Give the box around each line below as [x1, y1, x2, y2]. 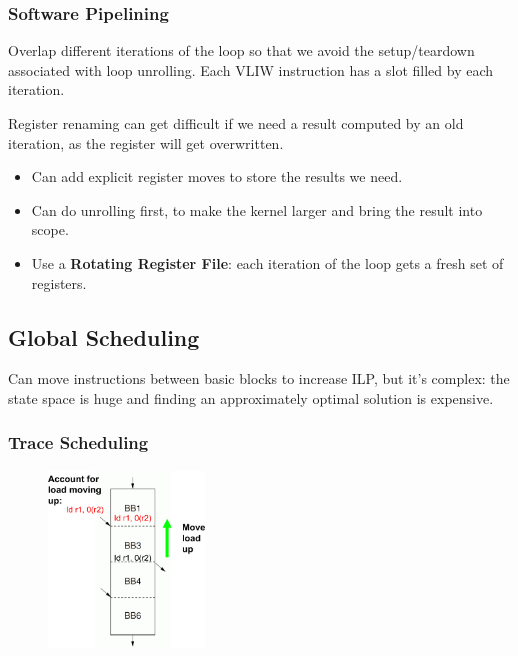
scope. [31, 219, 69, 240]
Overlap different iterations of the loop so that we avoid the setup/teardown [8, 40, 475, 61]
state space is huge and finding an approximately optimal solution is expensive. [8, 387, 494, 408]
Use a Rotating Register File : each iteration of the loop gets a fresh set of [31, 252, 504, 273]
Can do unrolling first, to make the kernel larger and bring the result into [31, 199, 483, 220]
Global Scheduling [8, 321, 200, 352]
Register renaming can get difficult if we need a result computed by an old [8, 113, 464, 133]
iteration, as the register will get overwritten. [8, 132, 284, 153]
